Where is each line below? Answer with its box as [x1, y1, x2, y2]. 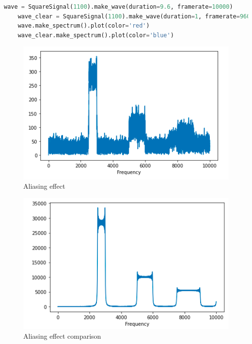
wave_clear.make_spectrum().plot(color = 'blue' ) [17, 31, 174, 39]
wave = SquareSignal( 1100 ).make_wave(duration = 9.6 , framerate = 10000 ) [4, 3, 233, 10]
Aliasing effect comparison [23, 330, 101, 341]
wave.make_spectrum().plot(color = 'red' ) [17, 22, 150, 30]
